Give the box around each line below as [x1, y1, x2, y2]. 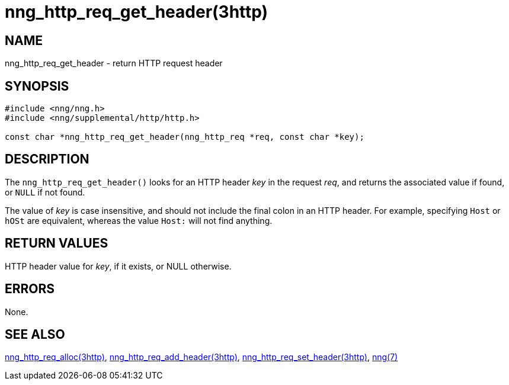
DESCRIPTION [5, 152, 89, 167]
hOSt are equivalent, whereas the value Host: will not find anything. [5, 215, 273, 226]
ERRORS [5, 281, 55, 297]
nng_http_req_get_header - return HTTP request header [5, 58, 223, 69]
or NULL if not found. [5, 187, 85, 197]
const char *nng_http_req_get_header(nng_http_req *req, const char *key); [5, 132, 364, 142]
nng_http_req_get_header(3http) [5, 2, 268, 22]
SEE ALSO [5, 326, 65, 342]
